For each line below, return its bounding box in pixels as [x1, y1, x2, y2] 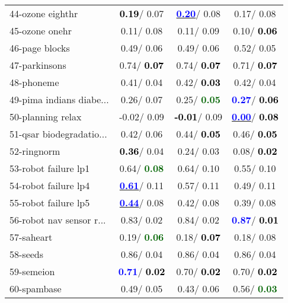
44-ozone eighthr [9, 7, 78, 20]
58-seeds [9, 247, 44, 261]
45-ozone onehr [9, 24, 72, 37]
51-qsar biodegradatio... [9, 127, 107, 141]
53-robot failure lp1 [9, 161, 90, 175]
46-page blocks [9, 41, 70, 55]
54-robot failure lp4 [9, 178, 90, 192]
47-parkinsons [9, 58, 66, 72]
